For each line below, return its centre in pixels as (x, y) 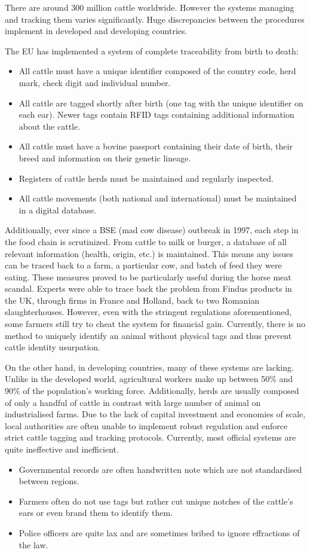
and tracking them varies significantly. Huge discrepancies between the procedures (155, 19)
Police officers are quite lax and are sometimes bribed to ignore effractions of (159, 532)
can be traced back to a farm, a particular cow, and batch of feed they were (143, 265)
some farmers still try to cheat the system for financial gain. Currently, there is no (155, 324)
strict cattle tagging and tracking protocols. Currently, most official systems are (151, 437)
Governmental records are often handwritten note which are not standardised (160, 469)
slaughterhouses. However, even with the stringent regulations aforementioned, (148, 312)
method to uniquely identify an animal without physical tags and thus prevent (148, 335)
